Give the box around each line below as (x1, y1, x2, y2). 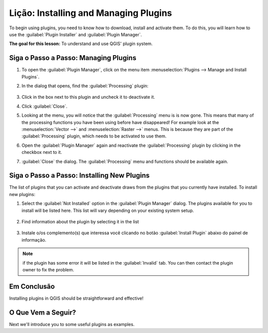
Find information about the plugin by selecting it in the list (21, 219, 139, 224)
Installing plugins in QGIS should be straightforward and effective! (9, 295, 144, 301)
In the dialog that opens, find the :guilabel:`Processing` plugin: (21, 83, 149, 89)
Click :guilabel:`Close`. (21, 103, 67, 109)
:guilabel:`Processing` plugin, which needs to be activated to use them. (21, 133, 167, 139)
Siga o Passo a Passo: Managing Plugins (9, 54, 136, 62)
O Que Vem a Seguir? (9, 308, 76, 317)
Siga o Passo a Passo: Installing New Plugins (9, 171, 150, 180)
